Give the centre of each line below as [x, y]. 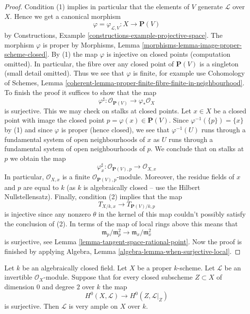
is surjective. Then [32, 306]
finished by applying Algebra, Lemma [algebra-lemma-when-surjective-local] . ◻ [123, 251]
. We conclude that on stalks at [197, 149]
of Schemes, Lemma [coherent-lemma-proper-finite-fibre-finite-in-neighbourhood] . [125, 82]
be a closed [230, 110]
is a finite [76, 177]
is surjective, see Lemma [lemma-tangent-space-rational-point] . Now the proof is [123, 242]
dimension [19, 286]
